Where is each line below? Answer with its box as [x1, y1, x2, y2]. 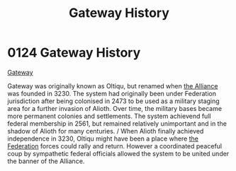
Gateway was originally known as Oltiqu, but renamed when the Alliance [7, 81, 218, 90]
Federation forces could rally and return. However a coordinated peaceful [7, 141, 222, 150]
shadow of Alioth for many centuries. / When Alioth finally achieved [7, 126, 204, 135]
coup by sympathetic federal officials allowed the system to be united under [7, 149, 230, 158]
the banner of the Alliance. [7, 157, 85, 165]
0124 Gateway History [7, 45, 141, 61]
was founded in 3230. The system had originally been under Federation [7, 89, 216, 98]
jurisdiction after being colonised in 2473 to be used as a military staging [7, 97, 220, 105]
